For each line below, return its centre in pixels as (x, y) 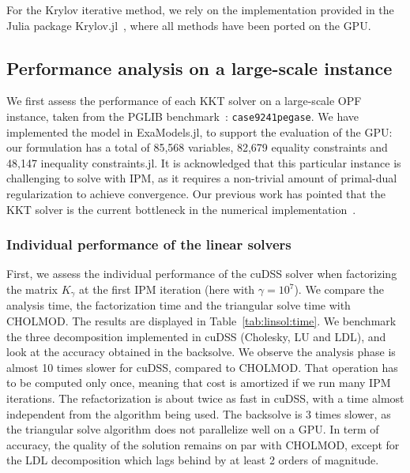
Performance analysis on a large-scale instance (199, 68)
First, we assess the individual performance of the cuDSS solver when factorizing (202, 274)
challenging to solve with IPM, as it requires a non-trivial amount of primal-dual (202, 178)
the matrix (32, 289)
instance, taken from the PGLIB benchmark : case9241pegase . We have (183, 116)
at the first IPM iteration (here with (167, 289)
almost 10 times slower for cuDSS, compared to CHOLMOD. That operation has (202, 367)
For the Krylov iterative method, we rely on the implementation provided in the (200, 9)
